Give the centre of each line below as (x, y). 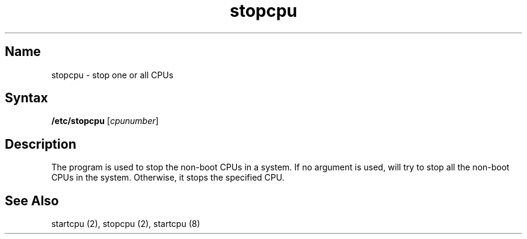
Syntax (26, 98)
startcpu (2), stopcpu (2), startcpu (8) (126, 224)
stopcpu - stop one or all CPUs (112, 75)
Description (41, 144)
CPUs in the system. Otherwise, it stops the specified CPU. (168, 178)
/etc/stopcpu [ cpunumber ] (105, 121)
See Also (32, 200)
